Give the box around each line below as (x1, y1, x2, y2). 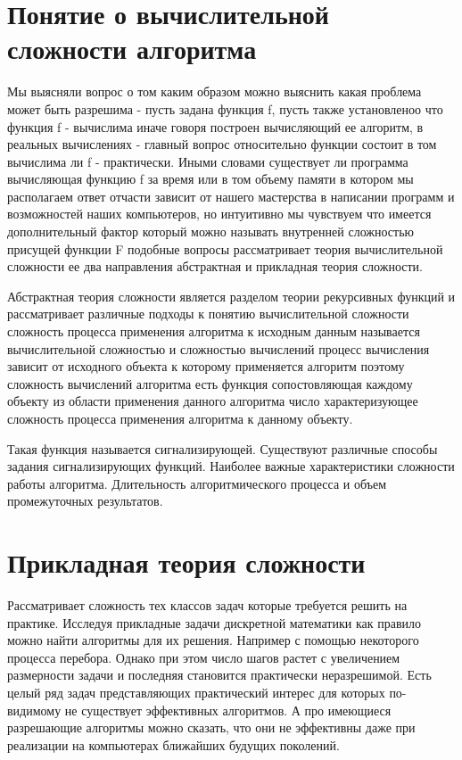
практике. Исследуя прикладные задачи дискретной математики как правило (7, 613, 421, 632)
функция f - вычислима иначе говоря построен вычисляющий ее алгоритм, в (7, 117, 424, 136)
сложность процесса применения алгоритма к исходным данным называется (7, 322, 420, 341)
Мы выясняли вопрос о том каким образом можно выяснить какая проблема (7, 82, 422, 101)
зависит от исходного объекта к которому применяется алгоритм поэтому (7, 357, 405, 376)
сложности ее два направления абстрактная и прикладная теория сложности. (7, 257, 423, 276)
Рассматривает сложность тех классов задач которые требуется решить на (7, 596, 408, 615)
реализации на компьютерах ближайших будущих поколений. (7, 735, 340, 754)
